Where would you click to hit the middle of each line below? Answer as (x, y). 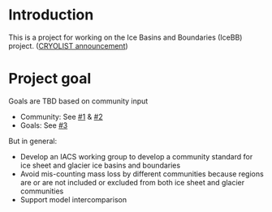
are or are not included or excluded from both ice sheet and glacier (132, 182)
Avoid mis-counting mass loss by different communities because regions (142, 174)
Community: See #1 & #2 (61, 117)
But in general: (33, 141)
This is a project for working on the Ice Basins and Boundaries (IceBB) (125, 37)
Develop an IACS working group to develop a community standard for (136, 156)
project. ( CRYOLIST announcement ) (68, 45)
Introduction (51, 15)
